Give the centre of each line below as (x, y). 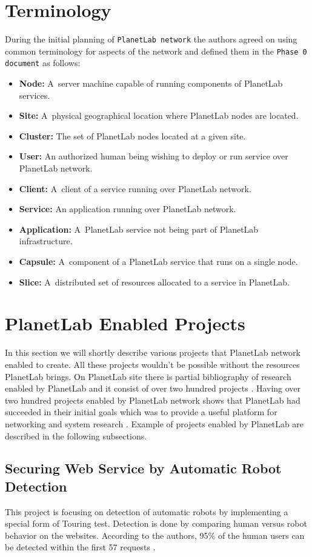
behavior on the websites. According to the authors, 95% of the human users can (155, 535)
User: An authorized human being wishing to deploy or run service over (154, 156)
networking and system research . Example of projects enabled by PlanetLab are (154, 423)
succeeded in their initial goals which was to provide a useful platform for (141, 412)
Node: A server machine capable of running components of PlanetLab (151, 83)
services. (35, 95)
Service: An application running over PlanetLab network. (128, 209)
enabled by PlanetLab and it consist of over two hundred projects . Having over (153, 388)
